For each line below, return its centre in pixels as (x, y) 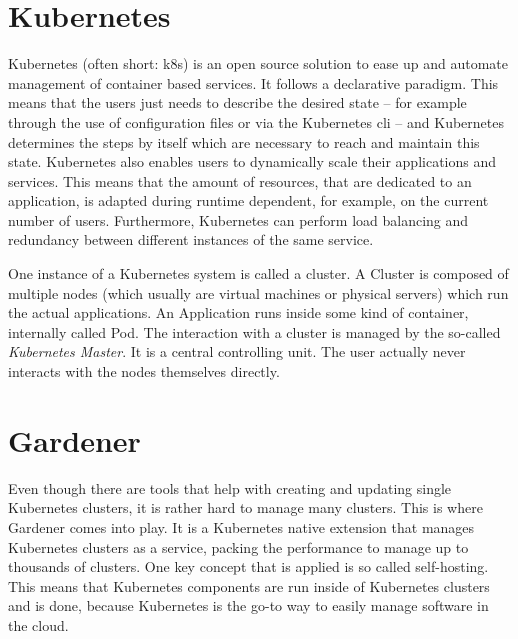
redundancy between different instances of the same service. (191, 239)
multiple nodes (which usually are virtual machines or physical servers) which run (258, 292)
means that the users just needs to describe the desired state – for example (237, 102)
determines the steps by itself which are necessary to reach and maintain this (244, 141)
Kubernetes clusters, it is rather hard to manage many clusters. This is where (245, 507)
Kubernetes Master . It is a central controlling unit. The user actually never (237, 351)
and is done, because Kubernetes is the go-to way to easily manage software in (248, 605)
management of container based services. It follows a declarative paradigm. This (253, 82)
